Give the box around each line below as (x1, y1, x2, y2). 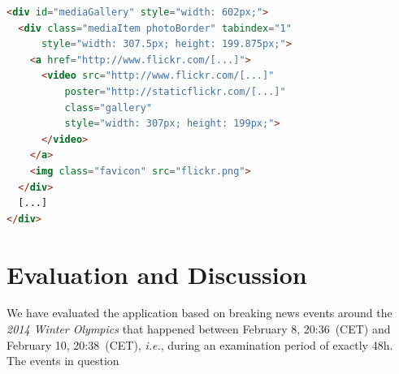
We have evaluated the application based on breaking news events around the (7, 304, 392, 321)
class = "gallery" (64, 101, 152, 114)
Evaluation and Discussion (7, 257, 307, 290)
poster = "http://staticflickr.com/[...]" (64, 85, 286, 97)
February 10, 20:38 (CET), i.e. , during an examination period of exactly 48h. (7, 336, 393, 353)
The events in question (7, 352, 119, 369)
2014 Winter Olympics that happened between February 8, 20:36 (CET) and (7, 320, 391, 337)
